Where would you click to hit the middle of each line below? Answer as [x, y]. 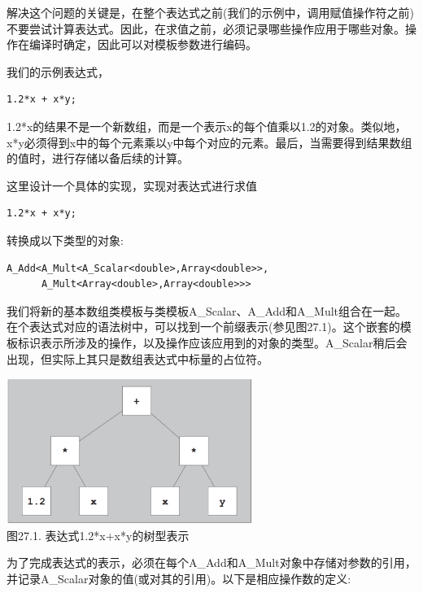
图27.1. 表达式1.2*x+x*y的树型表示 [98, 535]
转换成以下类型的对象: [65, 240]
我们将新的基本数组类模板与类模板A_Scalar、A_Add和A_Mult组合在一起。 [207, 310]
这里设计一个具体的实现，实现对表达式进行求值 [132, 185]
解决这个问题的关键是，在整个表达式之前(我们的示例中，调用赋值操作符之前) [210, 12]
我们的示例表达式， [58, 71]
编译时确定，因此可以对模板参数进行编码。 [143, 44]
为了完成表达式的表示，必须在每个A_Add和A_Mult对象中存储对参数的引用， [211, 562]
